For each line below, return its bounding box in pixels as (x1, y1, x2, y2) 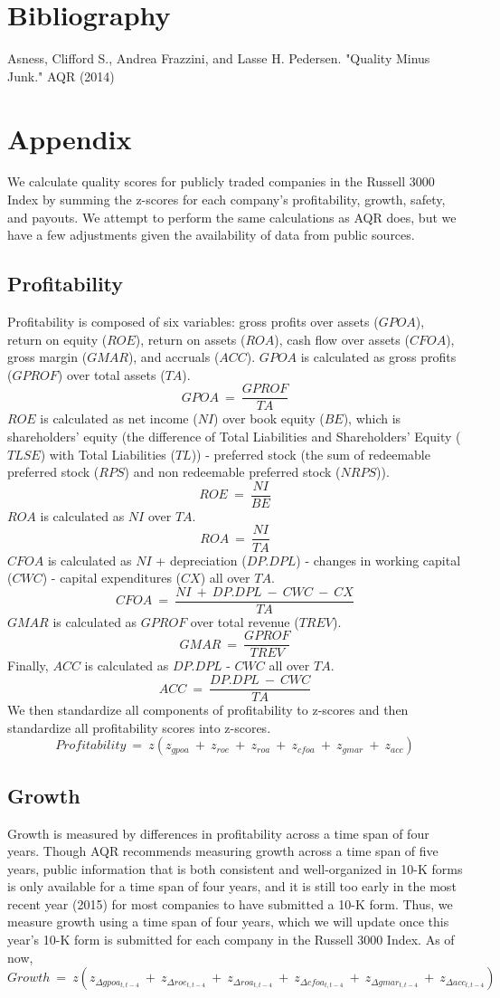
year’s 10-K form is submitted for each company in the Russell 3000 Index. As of (7, 930, 455, 949)
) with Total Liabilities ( (40, 444, 175, 463)
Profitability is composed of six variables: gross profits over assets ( (7, 312, 379, 331)
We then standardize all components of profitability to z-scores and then (7, 700, 409, 719)
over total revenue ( (190, 612, 299, 631)
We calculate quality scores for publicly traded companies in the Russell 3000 (7, 172, 435, 191)
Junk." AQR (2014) (7, 66, 115, 85)
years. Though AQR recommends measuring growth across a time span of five (7, 841, 439, 860)
